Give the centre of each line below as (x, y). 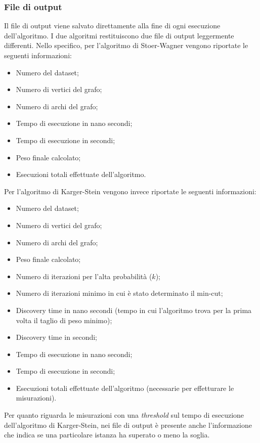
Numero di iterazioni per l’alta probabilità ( (84, 276)
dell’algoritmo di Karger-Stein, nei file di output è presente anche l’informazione (128, 425)
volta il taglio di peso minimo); (64, 320)
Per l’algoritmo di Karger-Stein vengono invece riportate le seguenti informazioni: (130, 191)
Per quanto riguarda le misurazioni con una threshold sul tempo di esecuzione (124, 415)
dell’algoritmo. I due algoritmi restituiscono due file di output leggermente (119, 35)
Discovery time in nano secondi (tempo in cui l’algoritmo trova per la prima (134, 310)
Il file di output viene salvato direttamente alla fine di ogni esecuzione (112, 26)
